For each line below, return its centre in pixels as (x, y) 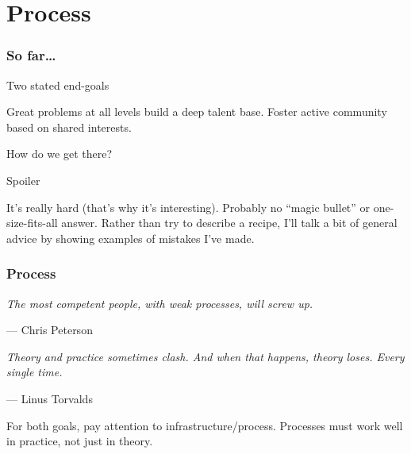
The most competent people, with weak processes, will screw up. (160, 303)
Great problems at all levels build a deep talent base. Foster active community (197, 112)
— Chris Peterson (50, 330)
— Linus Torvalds (50, 398)
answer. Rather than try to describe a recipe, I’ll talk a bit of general (229, 223)
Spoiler (23, 180)
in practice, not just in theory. (80, 441)
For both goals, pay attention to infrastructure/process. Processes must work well (205, 425)
